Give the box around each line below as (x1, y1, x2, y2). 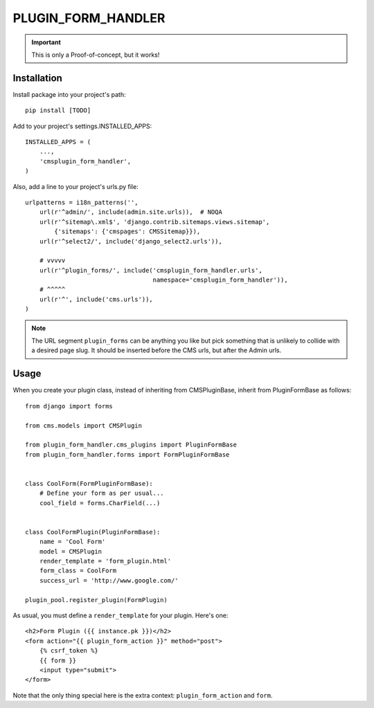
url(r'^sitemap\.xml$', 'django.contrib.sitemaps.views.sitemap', (39, 218, 270, 226)
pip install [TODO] (25, 107, 91, 114)
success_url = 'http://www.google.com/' (39, 577, 179, 584)
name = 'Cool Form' (39, 538, 106, 546)
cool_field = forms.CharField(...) (39, 499, 161, 507)
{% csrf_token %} (39, 647, 98, 655)
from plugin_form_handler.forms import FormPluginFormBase (25, 451, 230, 458)
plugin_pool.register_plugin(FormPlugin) (25, 596, 168, 603)
